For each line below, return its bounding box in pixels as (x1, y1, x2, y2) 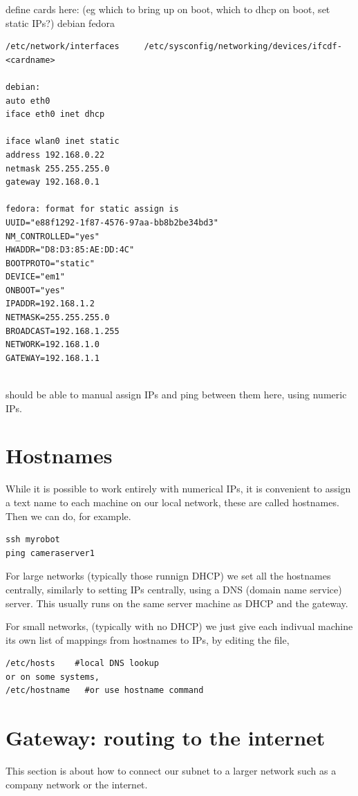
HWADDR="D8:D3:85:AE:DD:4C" (6, 245, 135, 255)
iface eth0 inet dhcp (6, 109, 105, 120)
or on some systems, (6, 672, 100, 682)
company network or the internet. (6, 777, 148, 791)
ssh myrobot (6, 535, 60, 545)
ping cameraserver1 (6, 548, 95, 558)
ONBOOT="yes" (6, 285, 65, 295)
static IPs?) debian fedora (6, 15, 115, 30)
